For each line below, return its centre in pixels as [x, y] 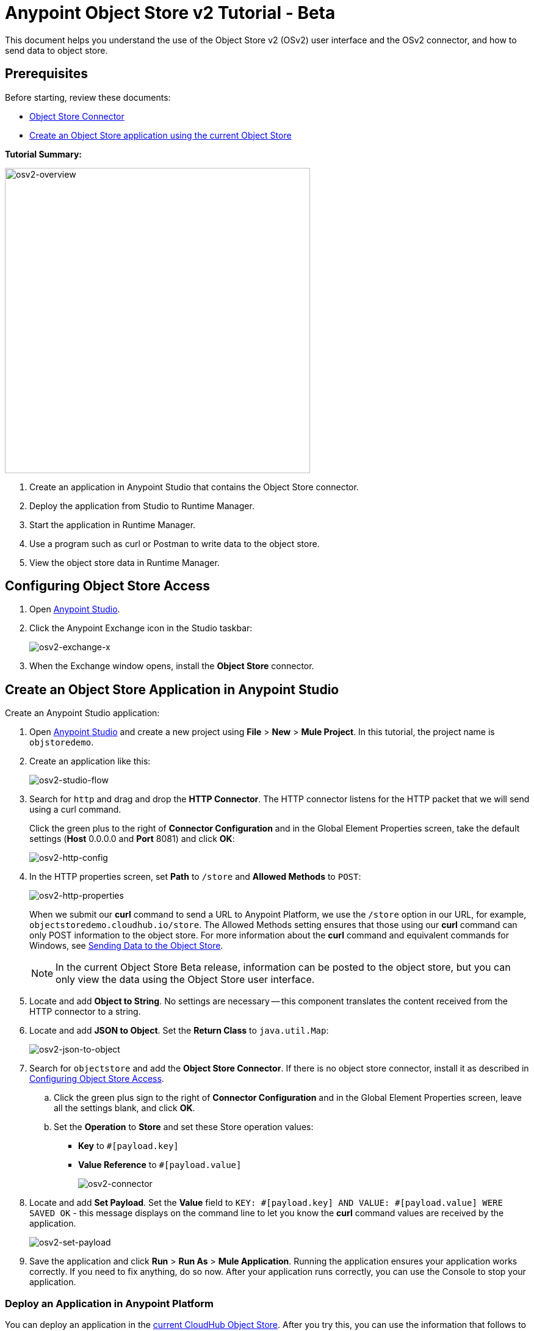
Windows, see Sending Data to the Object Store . [126, 946]
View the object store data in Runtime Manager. [124, 562]
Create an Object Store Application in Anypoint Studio [172, 689]
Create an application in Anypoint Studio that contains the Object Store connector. [194, 487]
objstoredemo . [62, 742]
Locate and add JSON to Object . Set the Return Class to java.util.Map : [179, 1031]
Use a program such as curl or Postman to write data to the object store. [175, 543]
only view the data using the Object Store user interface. [185, 980]
